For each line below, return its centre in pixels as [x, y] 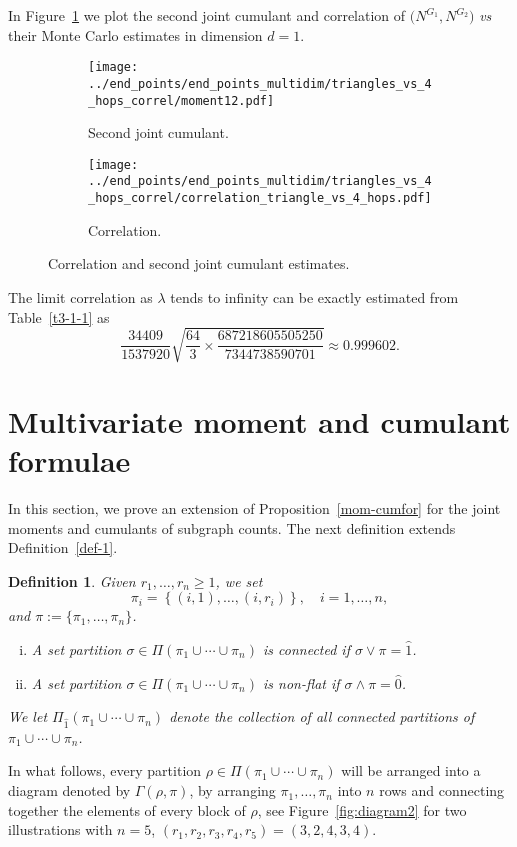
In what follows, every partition [105, 770]
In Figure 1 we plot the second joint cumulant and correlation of [207, 15]
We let [28, 716]
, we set [239, 580]
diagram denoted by [69, 790]
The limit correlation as [80, 296]
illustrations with [60, 829]
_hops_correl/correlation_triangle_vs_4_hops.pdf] [260, 198]
